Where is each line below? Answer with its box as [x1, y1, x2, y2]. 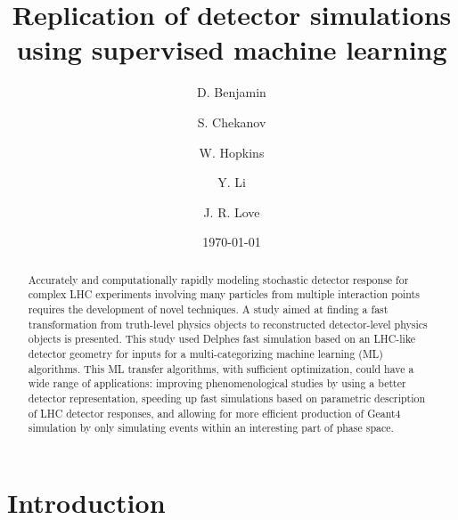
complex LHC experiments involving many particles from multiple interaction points [28, 287, 420, 302]
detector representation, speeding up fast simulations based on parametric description [28, 390, 426, 405]
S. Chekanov [197, 112, 266, 131]
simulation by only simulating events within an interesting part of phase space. [28, 420, 394, 435]
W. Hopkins [199, 142, 265, 161]
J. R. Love [203, 202, 260, 221]
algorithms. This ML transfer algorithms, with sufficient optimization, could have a [28, 361, 414, 376]
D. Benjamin [197, 83, 266, 102]
